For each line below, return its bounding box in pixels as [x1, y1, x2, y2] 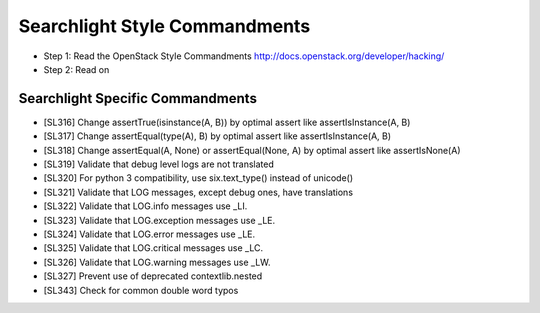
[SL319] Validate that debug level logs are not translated [43, 158, 275, 170]
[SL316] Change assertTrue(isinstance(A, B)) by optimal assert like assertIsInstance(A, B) [43, 116, 411, 128]
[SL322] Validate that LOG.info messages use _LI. [43, 200, 248, 212]
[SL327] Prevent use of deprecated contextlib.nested [43, 270, 263, 282]
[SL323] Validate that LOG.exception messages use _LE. [43, 214, 276, 226]
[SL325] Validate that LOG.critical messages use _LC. [43, 242, 264, 254]
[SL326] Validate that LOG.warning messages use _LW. [43, 256, 271, 268]
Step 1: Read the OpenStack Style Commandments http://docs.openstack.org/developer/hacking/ [43, 50, 445, 62]
